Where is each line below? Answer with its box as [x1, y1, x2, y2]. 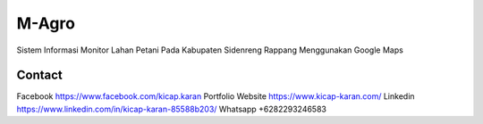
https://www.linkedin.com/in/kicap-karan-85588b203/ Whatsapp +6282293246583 [16, 103, 326, 114]
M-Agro [16, 13, 76, 33]
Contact [16, 68, 63, 83]
